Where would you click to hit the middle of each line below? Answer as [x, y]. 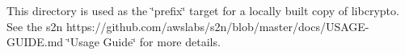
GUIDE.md [35, 42]
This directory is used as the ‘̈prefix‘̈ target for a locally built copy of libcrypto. [203, 10]
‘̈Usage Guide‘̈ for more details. [143, 42]
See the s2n [35, 26]
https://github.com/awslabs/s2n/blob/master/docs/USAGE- [217, 26]
